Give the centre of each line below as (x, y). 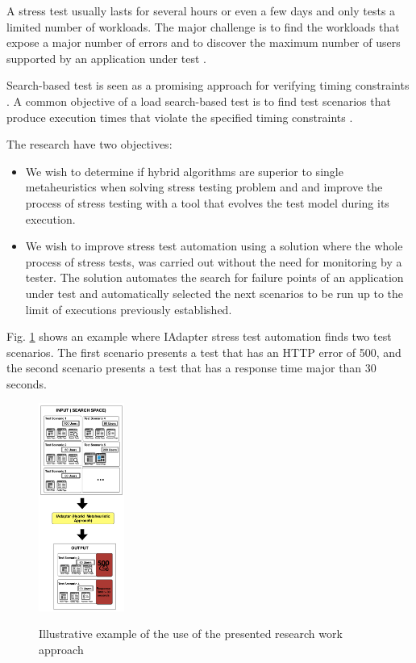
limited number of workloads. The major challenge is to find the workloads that (203, 26)
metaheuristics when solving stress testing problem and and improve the (204, 187)
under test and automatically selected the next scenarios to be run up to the (214, 293)
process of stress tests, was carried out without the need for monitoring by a (214, 261)
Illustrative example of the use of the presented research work (191, 634)
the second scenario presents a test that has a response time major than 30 (191, 368)
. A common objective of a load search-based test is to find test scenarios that (199, 101)
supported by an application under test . (107, 58)
